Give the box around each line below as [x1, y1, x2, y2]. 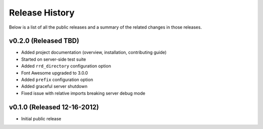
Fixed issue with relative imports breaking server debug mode [21, 90, 146, 96]
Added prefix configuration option [21, 77, 94, 82]
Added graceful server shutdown [21, 83, 88, 89]
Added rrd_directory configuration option [21, 63, 112, 69]
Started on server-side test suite [21, 56, 86, 62]
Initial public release [21, 115, 62, 121]
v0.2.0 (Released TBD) [9, 37, 79, 45]
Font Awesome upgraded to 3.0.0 [21, 70, 88, 76]
